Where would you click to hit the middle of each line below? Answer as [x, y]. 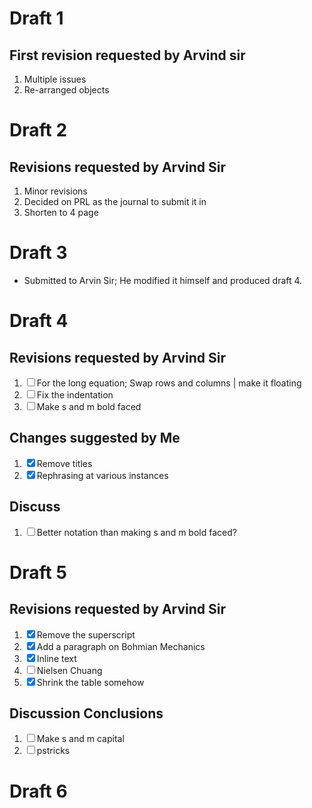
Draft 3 [38, 253]
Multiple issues [55, 79]
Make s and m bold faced [89, 406]
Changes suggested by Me [95, 438]
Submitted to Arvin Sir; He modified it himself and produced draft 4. [163, 280]
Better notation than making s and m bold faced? [136, 532]
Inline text [56, 658]
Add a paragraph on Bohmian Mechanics [121, 646]
